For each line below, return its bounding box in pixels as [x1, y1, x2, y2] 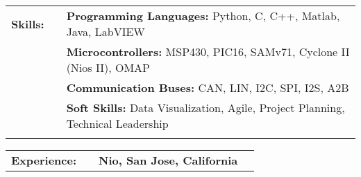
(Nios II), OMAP [66, 59, 150, 76]
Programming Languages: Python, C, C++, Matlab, [66, 8, 340, 24]
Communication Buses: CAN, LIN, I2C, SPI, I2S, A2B [66, 80, 349, 96]
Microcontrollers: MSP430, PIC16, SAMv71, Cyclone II [66, 44, 350, 60]
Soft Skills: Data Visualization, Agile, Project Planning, [66, 100, 345, 116]
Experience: [11, 152, 77, 169]
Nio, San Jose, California [99, 152, 238, 169]
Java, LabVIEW [66, 24, 145, 40]
